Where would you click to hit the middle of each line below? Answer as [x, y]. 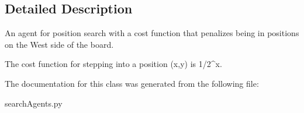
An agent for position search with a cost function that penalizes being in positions [152, 33]
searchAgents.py [34, 103]
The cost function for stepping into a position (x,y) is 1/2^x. [113, 64]
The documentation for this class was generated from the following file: [132, 83]
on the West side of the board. [59, 44]
